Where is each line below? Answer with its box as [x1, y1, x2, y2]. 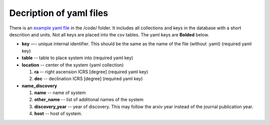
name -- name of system [34, 90, 86, 96]
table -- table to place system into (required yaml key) [21, 55, 133, 61]
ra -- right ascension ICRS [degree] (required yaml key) [34, 69, 148, 75]
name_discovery [21, 83, 57, 89]
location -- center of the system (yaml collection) [21, 62, 124, 68]
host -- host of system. [34, 111, 82, 117]
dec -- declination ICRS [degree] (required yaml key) [34, 76, 143, 82]
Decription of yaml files [9, 7, 108, 18]
